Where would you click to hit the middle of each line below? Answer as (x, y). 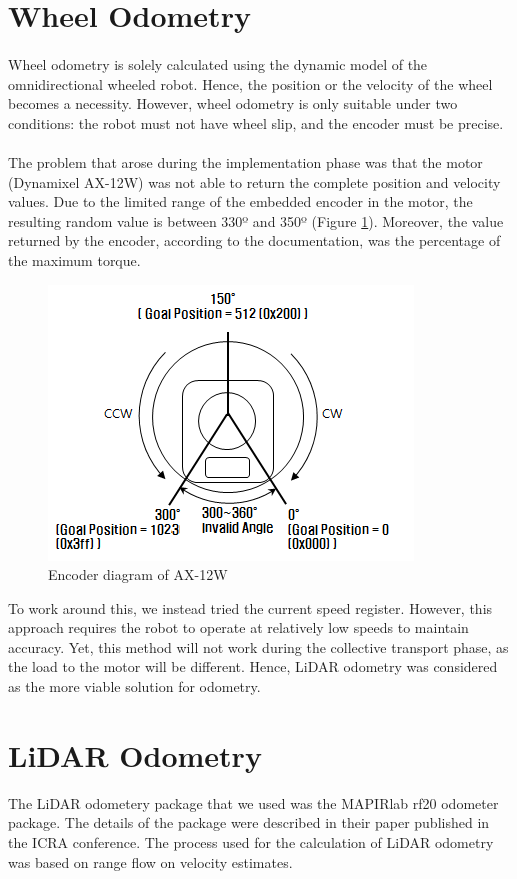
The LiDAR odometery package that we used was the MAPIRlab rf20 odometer (253, 802)
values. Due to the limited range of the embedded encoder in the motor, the (240, 201)
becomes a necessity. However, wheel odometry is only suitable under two (233, 103)
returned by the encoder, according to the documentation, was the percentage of (254, 240)
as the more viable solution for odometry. (134, 686)
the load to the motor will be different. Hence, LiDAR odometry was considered (253, 666)
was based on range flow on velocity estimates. (150, 861)
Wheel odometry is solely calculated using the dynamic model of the (218, 63)
